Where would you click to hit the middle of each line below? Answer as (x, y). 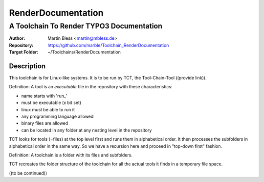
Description (27, 66)
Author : (17, 38)
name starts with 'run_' (44, 96)
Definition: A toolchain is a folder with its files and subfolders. (71, 155)
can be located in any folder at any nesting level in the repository (87, 130)
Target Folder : (24, 52)
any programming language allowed (57, 117)
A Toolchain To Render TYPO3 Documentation (86, 26)
